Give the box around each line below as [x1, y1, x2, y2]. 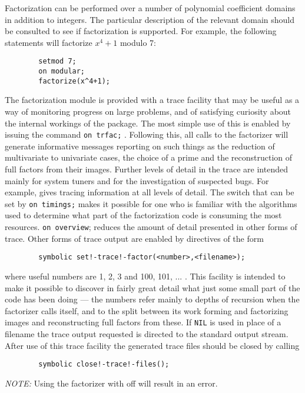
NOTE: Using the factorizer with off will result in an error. [5, 377, 218, 389]
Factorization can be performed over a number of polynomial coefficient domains [5, 2, 296, 14]
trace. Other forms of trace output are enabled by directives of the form [5, 232, 264, 244]
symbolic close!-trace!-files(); [38, 360, 170, 369]
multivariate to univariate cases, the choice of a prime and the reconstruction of [5, 151, 293, 164]
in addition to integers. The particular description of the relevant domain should [5, 13, 295, 25]
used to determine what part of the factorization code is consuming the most [5, 209, 282, 221]
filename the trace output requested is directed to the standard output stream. [5, 327, 289, 339]
